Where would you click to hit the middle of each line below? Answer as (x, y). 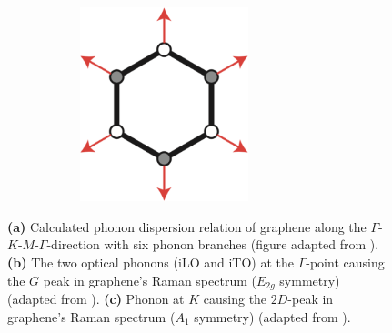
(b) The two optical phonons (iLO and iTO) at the (151, 262)
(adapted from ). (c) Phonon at (96, 299)
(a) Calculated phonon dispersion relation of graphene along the (187, 226)
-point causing (345, 262)
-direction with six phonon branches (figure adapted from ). (213, 244)
